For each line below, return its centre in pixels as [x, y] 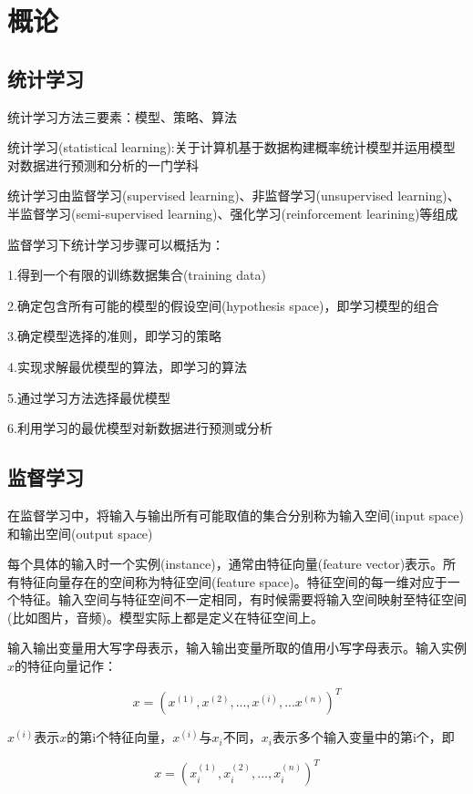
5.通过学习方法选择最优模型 [89, 397]
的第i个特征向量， [120, 737]
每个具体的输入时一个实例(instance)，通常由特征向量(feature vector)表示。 [226, 564]
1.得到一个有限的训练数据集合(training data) [137, 275]
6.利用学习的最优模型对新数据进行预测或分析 [140, 428]
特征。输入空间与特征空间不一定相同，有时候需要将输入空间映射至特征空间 [243, 599]
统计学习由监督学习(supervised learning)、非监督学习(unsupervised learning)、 [234, 196]
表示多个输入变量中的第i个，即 [363, 737]
